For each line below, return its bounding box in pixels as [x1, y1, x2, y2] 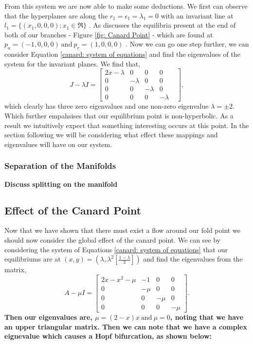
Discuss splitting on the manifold [4, 179, 118, 189]
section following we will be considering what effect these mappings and [4, 130, 218, 140]
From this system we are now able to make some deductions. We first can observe [4, 1, 248, 11]
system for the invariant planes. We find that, [4, 58, 141, 68]
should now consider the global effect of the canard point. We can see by [4, 235, 221, 245]
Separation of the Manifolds [4, 160, 116, 172]
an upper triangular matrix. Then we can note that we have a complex [4, 321, 247, 331]
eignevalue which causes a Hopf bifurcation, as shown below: [4, 331, 212, 341]
